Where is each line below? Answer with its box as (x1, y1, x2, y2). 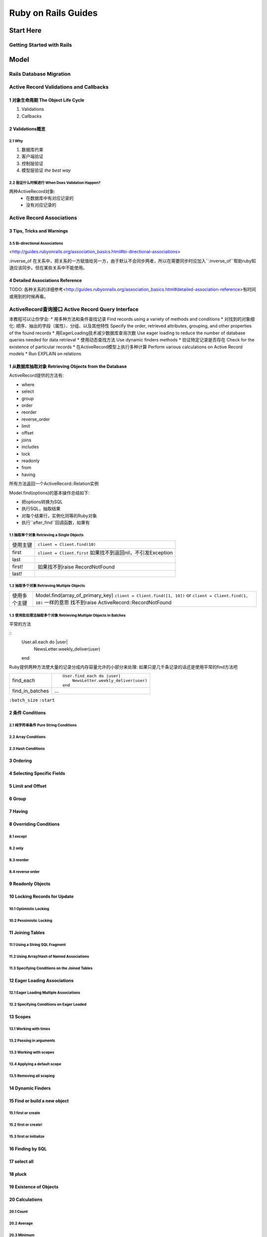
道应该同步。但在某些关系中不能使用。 (9, 265, 88, 271)
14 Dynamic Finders (9, 1085, 51, 1091)
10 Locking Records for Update (9, 893, 74, 899)
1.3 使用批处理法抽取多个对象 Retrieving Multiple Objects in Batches (9, 613, 126, 618)
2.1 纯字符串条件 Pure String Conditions (9, 722, 77, 727)
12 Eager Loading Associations (9, 977, 74, 983)
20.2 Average (9, 1221, 33, 1226)
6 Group (9, 796, 27, 802)
